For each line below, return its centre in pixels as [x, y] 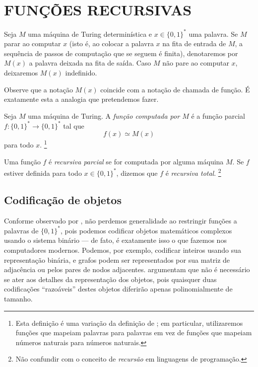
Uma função [22, 161]
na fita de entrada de [194, 43]
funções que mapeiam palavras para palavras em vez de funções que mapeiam [134, 332]
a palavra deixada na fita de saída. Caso [90, 63]
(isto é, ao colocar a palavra [111, 43]
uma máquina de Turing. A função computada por [104, 115]
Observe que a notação [38, 89]
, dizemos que [137, 173]
